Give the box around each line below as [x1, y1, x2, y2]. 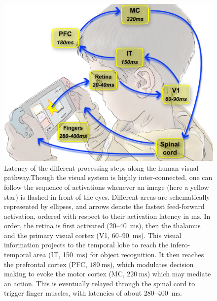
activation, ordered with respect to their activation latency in [4, 211, 189, 221]
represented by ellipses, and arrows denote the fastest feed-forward [4, 201, 205, 211]
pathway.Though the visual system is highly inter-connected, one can [4, 172, 213, 182]
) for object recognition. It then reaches [85, 249, 204, 260]
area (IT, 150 [33, 249, 73, 260]
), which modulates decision [109, 259, 194, 269]
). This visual [141, 230, 181, 240]
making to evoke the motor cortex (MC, [4, 269, 125, 279]
